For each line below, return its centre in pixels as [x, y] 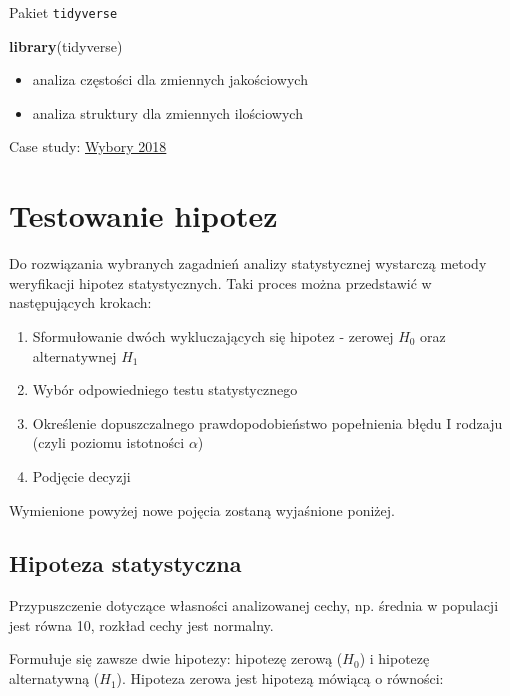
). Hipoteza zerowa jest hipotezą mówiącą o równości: [280, 678]
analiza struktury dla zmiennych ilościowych [167, 112]
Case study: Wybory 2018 [88, 146]
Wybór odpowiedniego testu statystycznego [165, 389]
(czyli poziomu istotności [108, 442]
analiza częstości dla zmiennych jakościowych [170, 79]
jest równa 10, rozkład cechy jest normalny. [141, 624]
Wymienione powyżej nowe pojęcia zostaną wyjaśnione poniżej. [202, 509]
